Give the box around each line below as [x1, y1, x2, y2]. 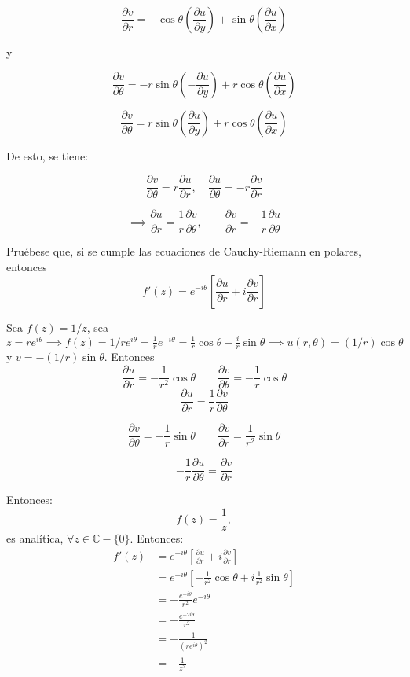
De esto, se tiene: [6, 147, 89, 164]
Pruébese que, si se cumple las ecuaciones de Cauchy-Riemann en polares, [6, 243, 361, 259]
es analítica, [6, 529, 64, 546]
